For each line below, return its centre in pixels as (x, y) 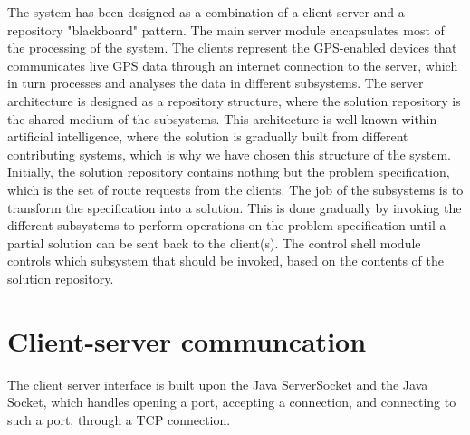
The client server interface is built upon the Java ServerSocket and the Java (218, 384)
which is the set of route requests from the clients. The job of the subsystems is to (235, 189)
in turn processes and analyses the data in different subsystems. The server (216, 83)
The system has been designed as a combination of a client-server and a (206, 12)
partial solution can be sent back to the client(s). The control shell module (214, 242)
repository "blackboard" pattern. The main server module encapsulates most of (226, 29)
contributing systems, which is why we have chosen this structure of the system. (229, 154)
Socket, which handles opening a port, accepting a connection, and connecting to (232, 402)
